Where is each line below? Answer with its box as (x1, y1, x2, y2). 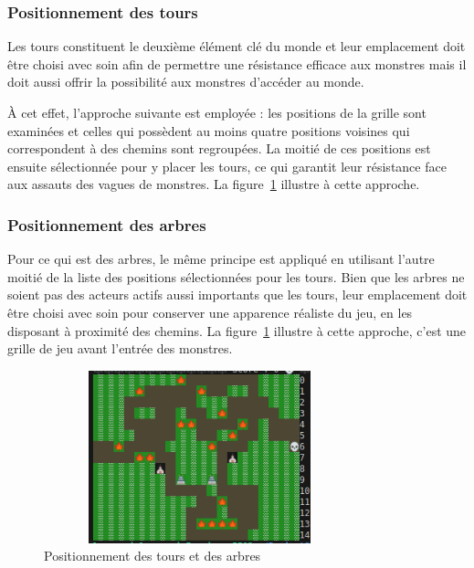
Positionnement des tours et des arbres (44, 546, 261, 565)
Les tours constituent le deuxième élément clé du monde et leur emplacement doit (7, 37, 466, 56)
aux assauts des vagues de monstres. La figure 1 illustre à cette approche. (7, 174, 420, 194)
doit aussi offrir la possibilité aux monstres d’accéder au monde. (7, 72, 364, 91)
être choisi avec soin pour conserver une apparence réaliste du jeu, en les (7, 302, 413, 321)
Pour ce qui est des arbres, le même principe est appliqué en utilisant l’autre (7, 249, 435, 268)
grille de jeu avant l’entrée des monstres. (7, 339, 233, 358)
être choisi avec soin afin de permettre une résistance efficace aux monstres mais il (7, 54, 467, 73)
